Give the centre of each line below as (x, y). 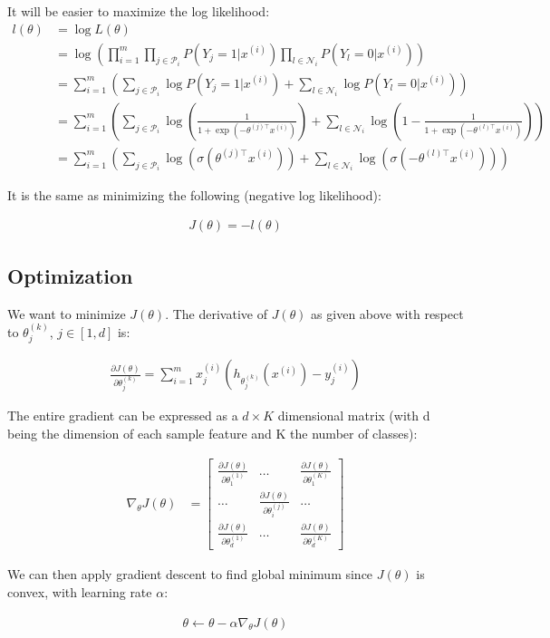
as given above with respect (387, 313)
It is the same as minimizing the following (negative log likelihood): (194, 194)
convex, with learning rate (80, 591)
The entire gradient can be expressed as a (123, 416)
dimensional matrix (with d (354, 416)
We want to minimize (67, 313)
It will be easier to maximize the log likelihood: (139, 11)
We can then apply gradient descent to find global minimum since (190, 574)
